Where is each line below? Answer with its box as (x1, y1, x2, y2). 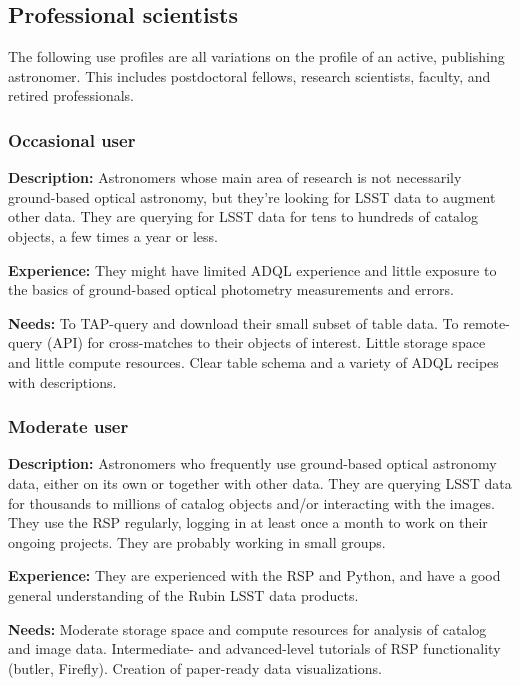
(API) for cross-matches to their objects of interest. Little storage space (46, 332, 486, 353)
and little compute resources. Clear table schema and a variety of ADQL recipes (8, 351, 499, 372)
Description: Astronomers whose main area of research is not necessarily (8, 167, 462, 188)
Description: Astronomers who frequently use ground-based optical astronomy (8, 453, 497, 474)
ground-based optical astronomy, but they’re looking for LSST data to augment (8, 186, 496, 207)
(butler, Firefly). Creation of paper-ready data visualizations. (8, 657, 382, 678)
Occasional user (8, 127, 136, 152)
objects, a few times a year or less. (8, 225, 218, 246)
